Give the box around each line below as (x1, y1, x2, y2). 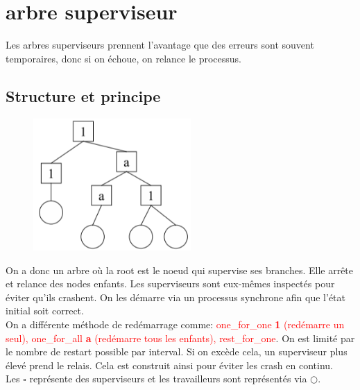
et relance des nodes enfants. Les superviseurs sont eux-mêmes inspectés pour (6, 276, 335, 291)
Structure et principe (6, 85, 161, 106)
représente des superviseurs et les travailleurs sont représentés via (29, 371, 307, 386)
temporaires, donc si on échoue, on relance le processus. (6, 51, 242, 65)
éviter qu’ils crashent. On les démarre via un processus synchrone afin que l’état (6, 289, 345, 304)
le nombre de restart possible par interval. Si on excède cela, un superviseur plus (6, 344, 348, 359)
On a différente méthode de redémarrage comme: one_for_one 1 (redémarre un (6, 317, 345, 331)
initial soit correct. (6, 303, 84, 318)
